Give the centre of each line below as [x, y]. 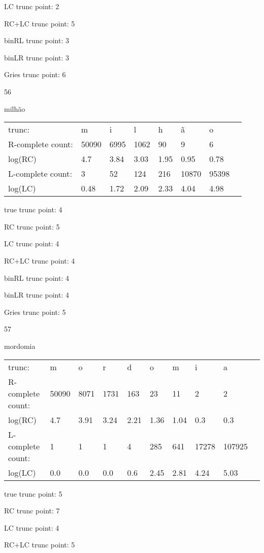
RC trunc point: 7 [32, 511]
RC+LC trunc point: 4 [40, 260]
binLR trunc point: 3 [37, 57]
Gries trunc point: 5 [35, 312]
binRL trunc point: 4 [37, 278]
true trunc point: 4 [33, 209]
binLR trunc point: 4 [37, 295]
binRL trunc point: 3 [37, 40]
